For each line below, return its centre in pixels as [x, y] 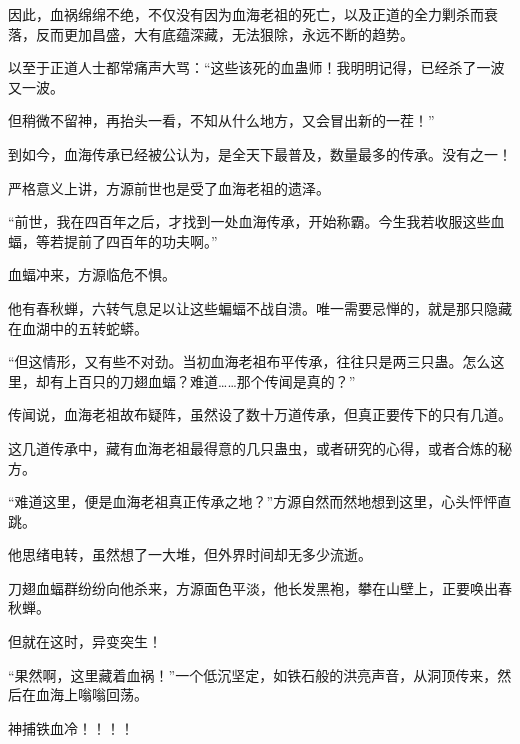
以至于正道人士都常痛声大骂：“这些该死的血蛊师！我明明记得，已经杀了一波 [256, 67]
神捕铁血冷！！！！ [71, 727]
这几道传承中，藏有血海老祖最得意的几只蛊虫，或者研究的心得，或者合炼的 [253, 447]
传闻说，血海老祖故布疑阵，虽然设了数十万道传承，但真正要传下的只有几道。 [260, 414]
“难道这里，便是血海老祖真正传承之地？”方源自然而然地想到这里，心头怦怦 [253, 501]
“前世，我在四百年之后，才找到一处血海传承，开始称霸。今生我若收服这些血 [256, 221]
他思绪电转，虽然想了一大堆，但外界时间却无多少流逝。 [190, 554]
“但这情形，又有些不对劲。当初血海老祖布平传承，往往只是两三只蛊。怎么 [249, 361]
